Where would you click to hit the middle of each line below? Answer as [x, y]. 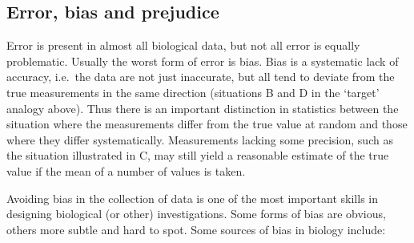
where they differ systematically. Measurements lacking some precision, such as [200, 139]
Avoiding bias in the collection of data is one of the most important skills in [192, 198]
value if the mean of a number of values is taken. [126, 170]
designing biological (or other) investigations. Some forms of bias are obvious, [196, 214]
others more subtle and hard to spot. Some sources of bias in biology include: [196, 229]
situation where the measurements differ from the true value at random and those [207, 124]
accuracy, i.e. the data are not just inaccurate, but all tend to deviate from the [201, 77]
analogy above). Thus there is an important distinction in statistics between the [203, 108]
